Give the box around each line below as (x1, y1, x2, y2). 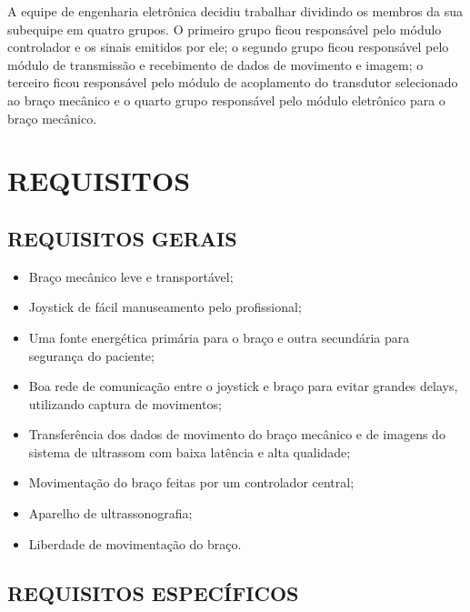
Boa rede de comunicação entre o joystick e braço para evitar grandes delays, (28, 376, 458, 396)
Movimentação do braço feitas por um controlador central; (28, 473, 355, 492)
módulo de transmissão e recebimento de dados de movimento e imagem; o (7, 55, 424, 74)
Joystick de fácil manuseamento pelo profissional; (28, 297, 302, 316)
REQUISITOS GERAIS (7, 224, 237, 252)
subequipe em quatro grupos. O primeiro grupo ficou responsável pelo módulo (7, 19, 442, 38)
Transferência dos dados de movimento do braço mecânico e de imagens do (28, 425, 445, 444)
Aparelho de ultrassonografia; (28, 504, 193, 523)
